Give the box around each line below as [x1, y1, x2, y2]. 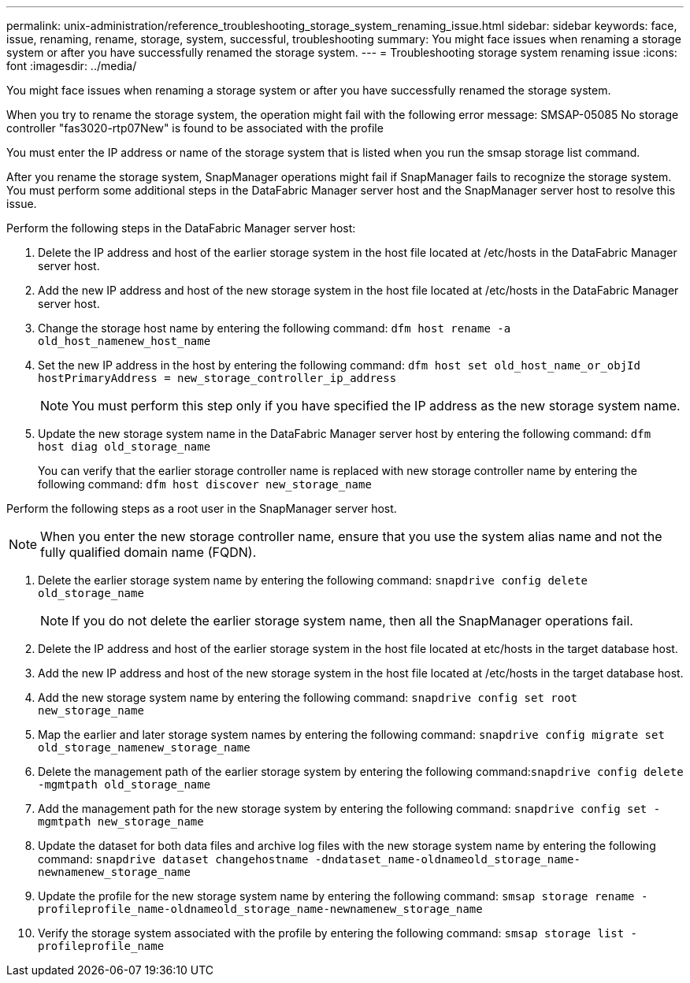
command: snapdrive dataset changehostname [38, 852, 309, 866]
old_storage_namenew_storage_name [38, 741, 250, 754]
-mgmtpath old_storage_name [38, 778, 211, 791]
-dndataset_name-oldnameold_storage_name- [314, 853, 581, 866]
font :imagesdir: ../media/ [6, 59, 137, 72]
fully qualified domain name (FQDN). [40, 544, 257, 560]
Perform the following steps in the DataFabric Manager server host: [6, 221, 356, 235]
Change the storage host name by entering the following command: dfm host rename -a [38, 321, 511, 335]
